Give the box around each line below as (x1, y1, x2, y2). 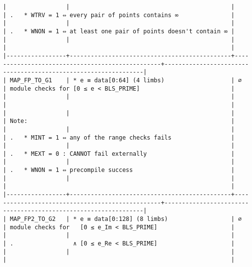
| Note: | (3, 118, 235, 125)
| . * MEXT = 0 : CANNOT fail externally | (3, 150, 235, 157)
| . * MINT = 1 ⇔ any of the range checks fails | (3, 134, 235, 141)
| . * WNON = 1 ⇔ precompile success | (3, 167, 235, 174)
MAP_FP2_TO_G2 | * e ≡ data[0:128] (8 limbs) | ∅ (10, 216, 242, 223)
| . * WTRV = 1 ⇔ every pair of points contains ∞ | (3, 11, 235, 19)
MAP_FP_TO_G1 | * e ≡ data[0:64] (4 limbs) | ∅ (10, 76, 242, 84)
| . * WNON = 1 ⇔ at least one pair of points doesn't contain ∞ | (3, 27, 235, 35)
